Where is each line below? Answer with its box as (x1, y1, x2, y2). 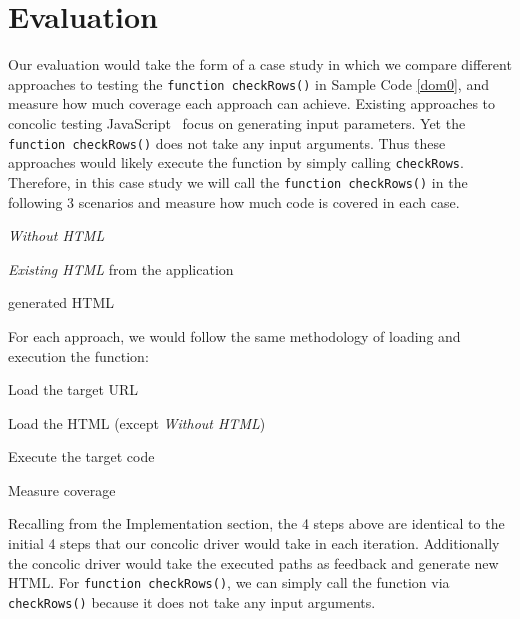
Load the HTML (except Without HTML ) (8, 412, 266, 433)
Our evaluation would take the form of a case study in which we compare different (8, 54, 512, 75)
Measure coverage (8, 479, 116, 500)
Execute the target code (8, 446, 155, 467)
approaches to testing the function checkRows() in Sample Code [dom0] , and (8, 73, 489, 94)
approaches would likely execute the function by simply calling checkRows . (8, 152, 464, 173)
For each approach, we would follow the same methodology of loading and (8, 325, 461, 346)
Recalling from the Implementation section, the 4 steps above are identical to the (8, 513, 505, 534)
